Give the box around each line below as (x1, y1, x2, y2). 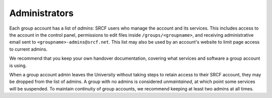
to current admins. (9, 46, 48, 52)
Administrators (9, 8, 74, 19)
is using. (9, 62, 27, 68)
